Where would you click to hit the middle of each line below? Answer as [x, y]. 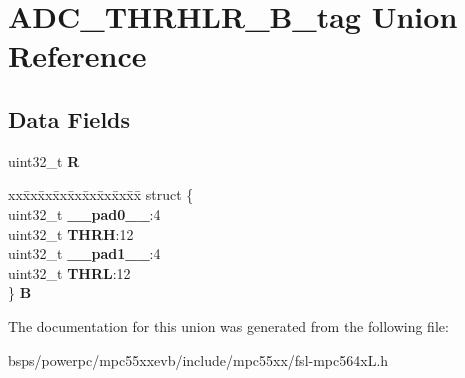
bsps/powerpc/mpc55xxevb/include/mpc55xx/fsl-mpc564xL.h [198, 359]
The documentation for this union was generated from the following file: [228, 325]
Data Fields [69, 118]
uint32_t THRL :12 [69, 272]
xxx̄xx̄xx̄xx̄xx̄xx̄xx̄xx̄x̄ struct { [101, 194]
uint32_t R [44, 160]
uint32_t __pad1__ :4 [84, 253]
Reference [77, 55]
